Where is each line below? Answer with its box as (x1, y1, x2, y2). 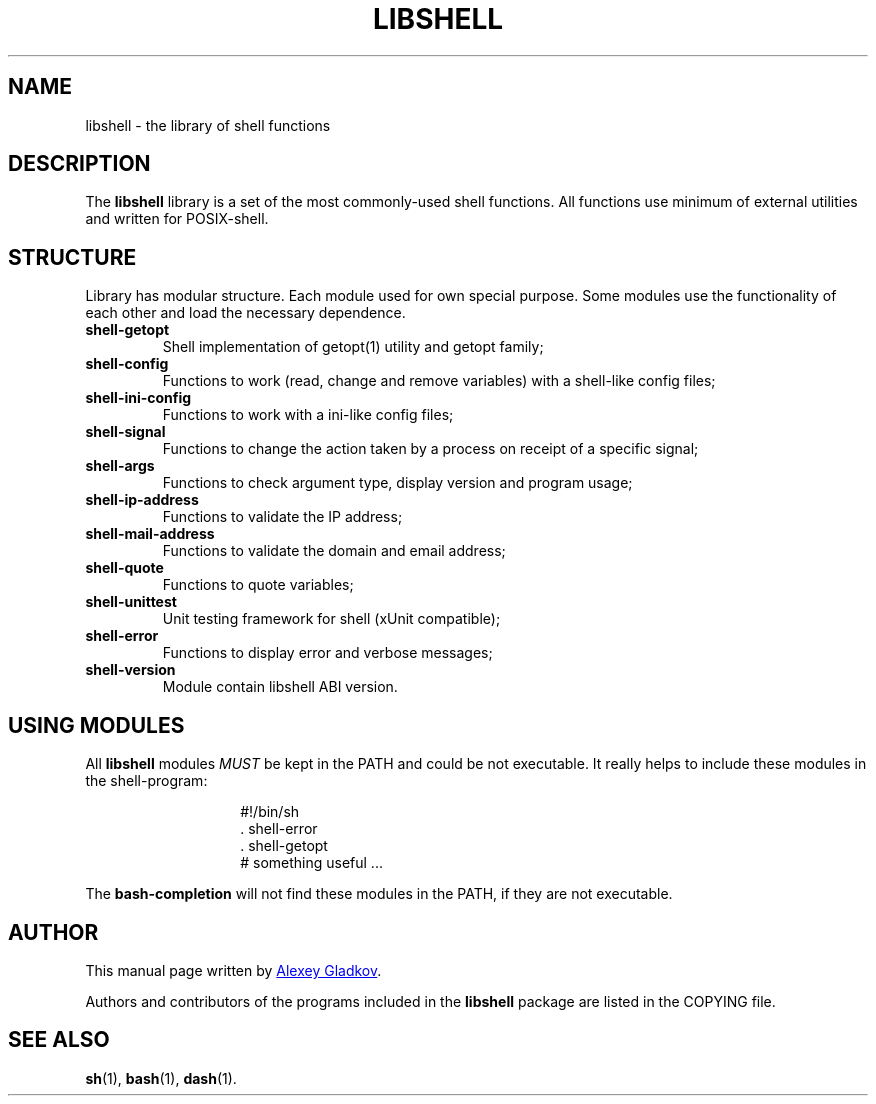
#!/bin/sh (240, 803, 300, 821)
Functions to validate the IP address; (162, 508, 403, 526)
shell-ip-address (85, 491, 199, 509)
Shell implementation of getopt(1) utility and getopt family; (162, 338, 544, 356)
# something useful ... (240, 854, 383, 872)
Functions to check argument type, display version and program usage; (162, 474, 633, 492)
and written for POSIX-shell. (85, 210, 269, 228)
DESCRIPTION (8, 151, 151, 177)
